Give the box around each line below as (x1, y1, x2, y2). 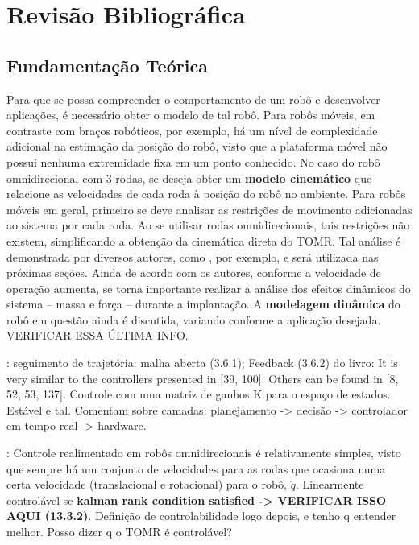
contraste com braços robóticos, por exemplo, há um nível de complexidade (6, 122, 378, 138)
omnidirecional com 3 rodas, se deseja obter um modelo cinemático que (6, 169, 372, 186)
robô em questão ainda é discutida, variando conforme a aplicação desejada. (6, 311, 381, 328)
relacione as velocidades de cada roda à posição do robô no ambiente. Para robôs (6, 185, 406, 202)
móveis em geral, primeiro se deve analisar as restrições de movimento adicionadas (6, 200, 413, 217)
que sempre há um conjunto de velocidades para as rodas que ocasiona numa (6, 460, 386, 477)
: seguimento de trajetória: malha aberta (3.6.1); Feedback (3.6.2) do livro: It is (6, 354, 398, 371)
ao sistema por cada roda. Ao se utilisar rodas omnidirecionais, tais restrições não (6, 217, 410, 233)
